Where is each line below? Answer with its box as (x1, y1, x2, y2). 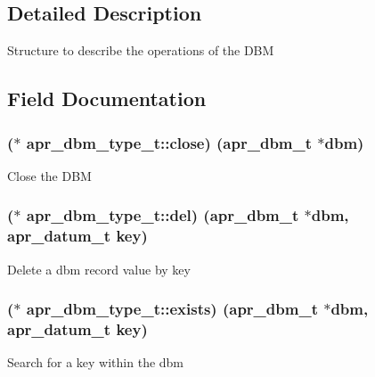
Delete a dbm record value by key (7, 259, 191, 278)
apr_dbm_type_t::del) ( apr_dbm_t (26, 204, 299, 226)
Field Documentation (7, 85, 207, 112)
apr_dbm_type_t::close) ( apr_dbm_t (26, 131, 313, 153)
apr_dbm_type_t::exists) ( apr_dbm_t (26, 298, 318, 320)
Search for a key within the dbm (7, 353, 184, 372)
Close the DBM (7, 166, 92, 184)
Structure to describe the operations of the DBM (7, 41, 274, 60)
